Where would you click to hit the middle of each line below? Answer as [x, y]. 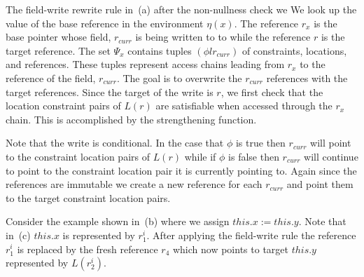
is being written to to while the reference [223, 37]
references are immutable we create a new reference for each [134, 184]
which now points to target [230, 249]
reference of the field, [51, 77]
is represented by [99, 235]
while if [200, 156]
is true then [260, 143]
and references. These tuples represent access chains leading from [145, 64]
